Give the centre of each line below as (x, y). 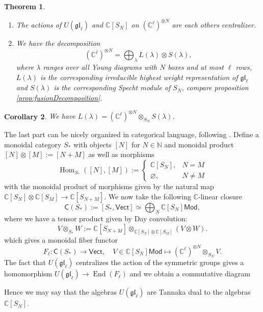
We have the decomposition (58, 43)
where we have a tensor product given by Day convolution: (96, 218)
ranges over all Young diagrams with (100, 67)
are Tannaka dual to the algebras (199, 292)
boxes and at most (196, 67)
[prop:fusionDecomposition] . (59, 97)
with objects (93, 144)
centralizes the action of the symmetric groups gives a (160, 262)
